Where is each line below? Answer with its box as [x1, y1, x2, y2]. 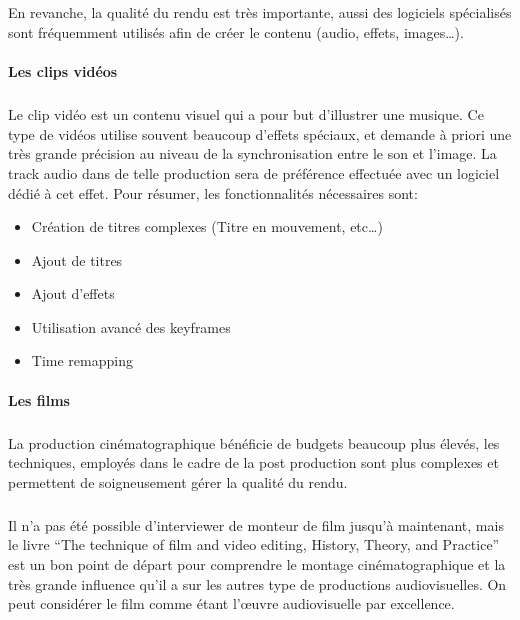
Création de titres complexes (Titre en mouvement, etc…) [31, 216, 383, 237]
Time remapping [31, 350, 133, 371]
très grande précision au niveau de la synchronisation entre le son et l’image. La [8, 143, 497, 164]
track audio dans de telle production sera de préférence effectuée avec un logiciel [8, 162, 500, 183]
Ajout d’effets [31, 283, 115, 304]
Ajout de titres [31, 249, 123, 270]
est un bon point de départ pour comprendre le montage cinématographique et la [8, 553, 506, 574]
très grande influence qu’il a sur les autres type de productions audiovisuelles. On [8, 573, 507, 594]
